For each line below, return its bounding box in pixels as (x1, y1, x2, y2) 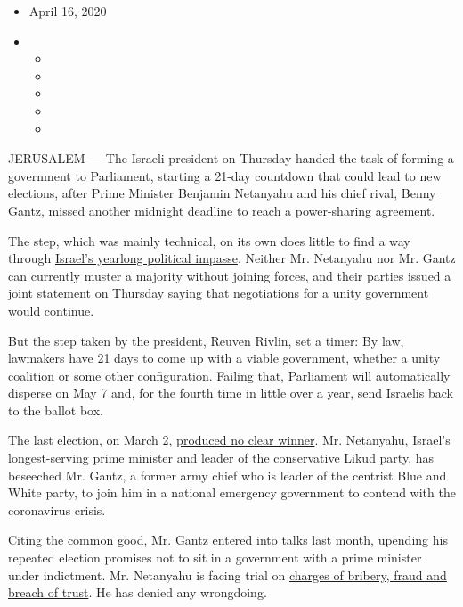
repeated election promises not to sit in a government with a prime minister (8, 548, 422, 567)
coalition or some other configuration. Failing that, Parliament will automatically (8, 365, 451, 384)
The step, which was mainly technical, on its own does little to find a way (8, 231, 410, 250)
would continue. (8, 300, 94, 319)
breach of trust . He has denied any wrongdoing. (8, 583, 267, 602)
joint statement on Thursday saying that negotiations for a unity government (8, 283, 429, 302)
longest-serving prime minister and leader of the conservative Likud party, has (8, 448, 434, 467)
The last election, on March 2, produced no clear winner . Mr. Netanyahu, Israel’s (8, 431, 451, 449)
